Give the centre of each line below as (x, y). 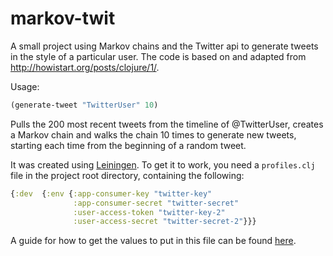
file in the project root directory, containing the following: (127, 175)
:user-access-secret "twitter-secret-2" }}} (165, 222)
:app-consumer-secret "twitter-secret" (156, 203)
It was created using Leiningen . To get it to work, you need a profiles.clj (163, 164)
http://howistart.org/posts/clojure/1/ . (85, 67)
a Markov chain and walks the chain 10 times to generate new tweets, (153, 134)
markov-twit (63, 18)
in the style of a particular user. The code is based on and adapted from (158, 56)
